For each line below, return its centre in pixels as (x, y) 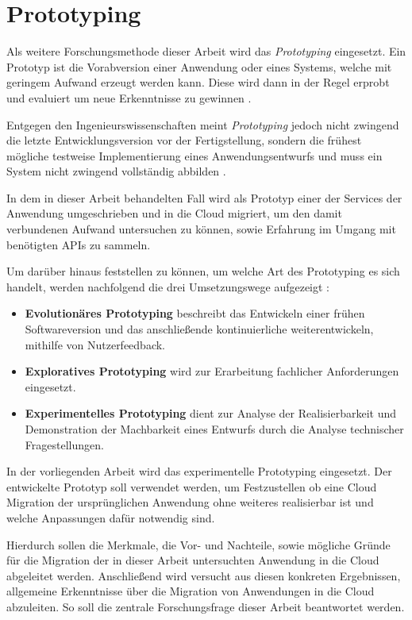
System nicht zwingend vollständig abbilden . (116, 171)
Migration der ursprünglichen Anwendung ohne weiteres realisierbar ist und (190, 502)
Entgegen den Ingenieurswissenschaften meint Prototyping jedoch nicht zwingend (203, 124)
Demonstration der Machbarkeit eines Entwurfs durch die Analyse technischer (214, 429)
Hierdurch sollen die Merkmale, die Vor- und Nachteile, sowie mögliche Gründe (198, 544)
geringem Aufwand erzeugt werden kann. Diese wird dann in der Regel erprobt (198, 82)
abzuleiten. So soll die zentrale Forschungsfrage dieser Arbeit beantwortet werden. (206, 606)
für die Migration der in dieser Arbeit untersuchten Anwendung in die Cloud (193, 560)
